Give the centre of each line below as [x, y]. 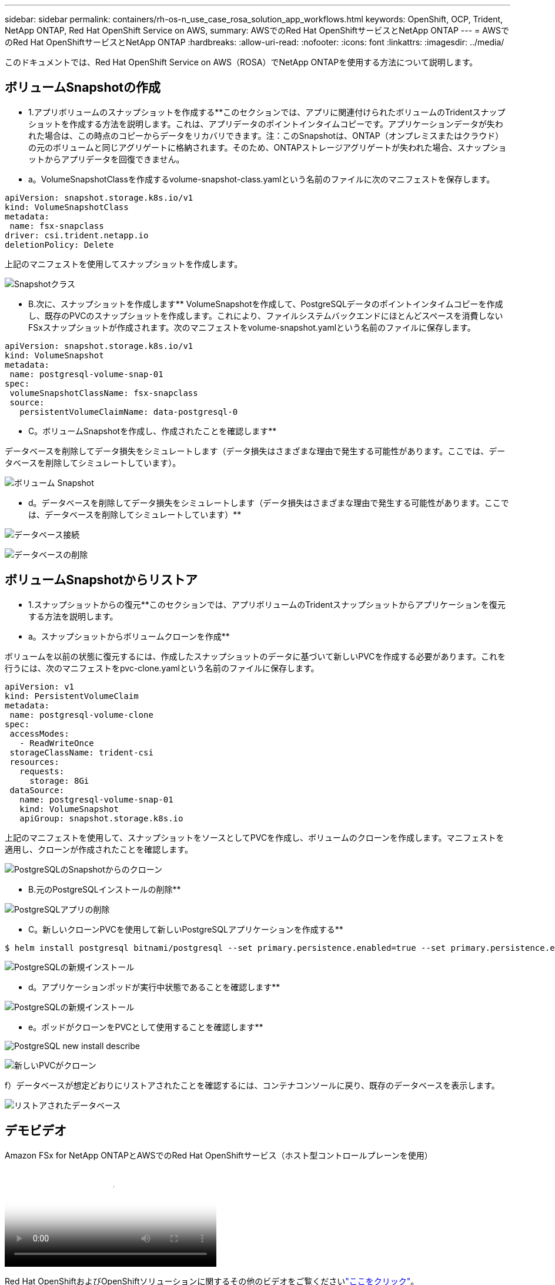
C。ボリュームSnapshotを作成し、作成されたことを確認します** [153, 431]
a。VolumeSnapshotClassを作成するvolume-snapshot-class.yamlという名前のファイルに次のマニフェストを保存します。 [262, 179]
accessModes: [39, 733]
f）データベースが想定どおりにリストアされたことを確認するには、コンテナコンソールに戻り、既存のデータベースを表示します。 [252, 1085]
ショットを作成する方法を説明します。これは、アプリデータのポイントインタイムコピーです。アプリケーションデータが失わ [266, 124]
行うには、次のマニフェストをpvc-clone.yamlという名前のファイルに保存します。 [162, 668]
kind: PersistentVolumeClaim [72, 696]
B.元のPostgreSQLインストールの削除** [105, 889]
